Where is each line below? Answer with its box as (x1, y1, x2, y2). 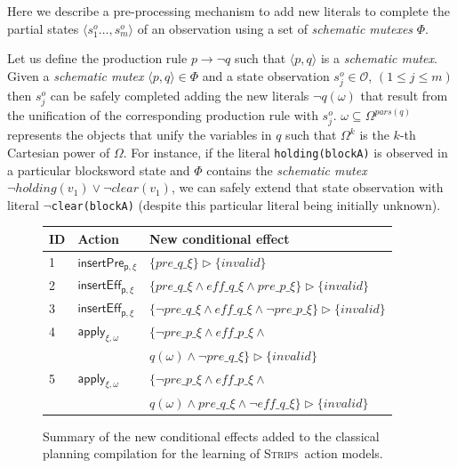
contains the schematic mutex (206, 160, 367, 179)
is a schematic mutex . (320, 49, 437, 68)
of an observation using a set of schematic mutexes (137, 19, 413, 37)
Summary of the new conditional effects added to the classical (43, 426, 380, 445)
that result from (360, 85, 448, 104)
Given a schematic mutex (7, 66, 144, 85)
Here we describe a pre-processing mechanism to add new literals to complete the (7, 2, 450, 20)
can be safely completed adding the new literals (50, 85, 309, 104)
